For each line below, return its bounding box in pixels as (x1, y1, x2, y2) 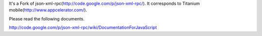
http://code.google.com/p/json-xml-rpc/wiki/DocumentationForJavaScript (9, 25, 157, 30)
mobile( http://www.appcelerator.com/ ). (9, 7, 87, 13)
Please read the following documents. (9, 16, 85, 21)
